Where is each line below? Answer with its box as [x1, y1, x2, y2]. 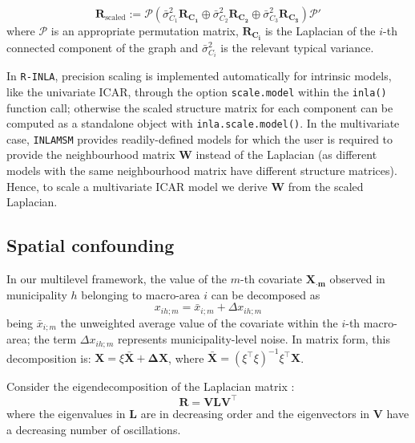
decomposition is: [6, 349, 91, 366]
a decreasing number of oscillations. [6, 421, 181, 437]
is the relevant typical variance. [220, 39, 374, 56]
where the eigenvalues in [6, 405, 126, 422]
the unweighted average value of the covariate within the [60, 314, 338, 331]
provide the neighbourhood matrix [6, 146, 175, 163]
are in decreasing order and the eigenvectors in [140, 405, 370, 422]
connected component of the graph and [6, 39, 199, 56]
